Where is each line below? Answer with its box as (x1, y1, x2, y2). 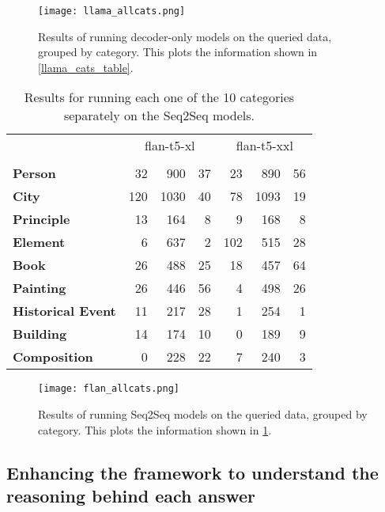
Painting (13, 279, 66, 298)
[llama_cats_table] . (38, 59, 134, 75)
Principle (13, 210, 70, 229)
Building (13, 324, 67, 343)
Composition (13, 347, 93, 366)
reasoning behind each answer (6, 484, 255, 508)
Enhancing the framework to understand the (6, 460, 379, 484)
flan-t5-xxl (236, 136, 293, 155)
